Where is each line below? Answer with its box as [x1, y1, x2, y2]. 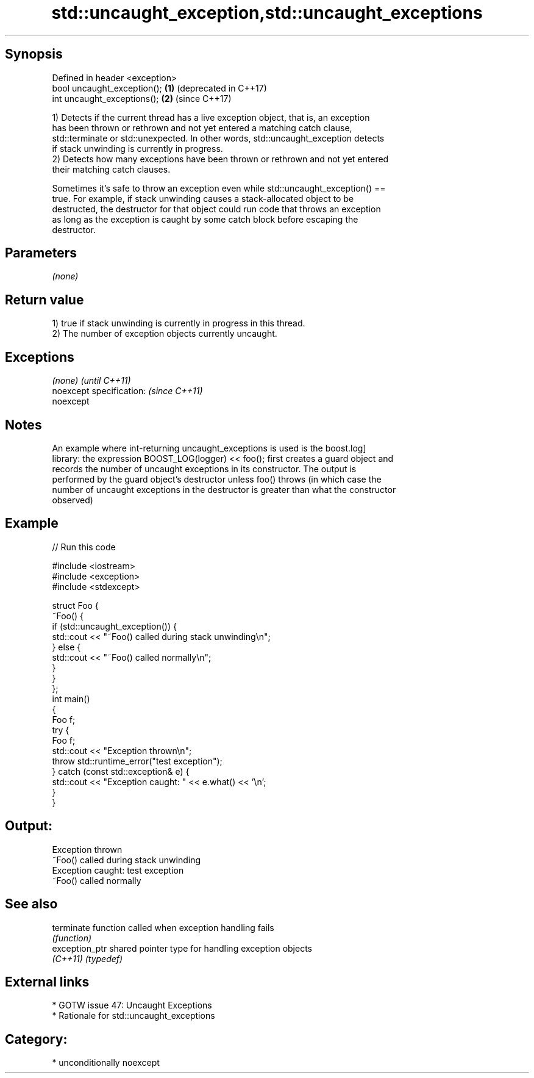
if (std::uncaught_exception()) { [52, 620, 177, 631]
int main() [52, 693, 90, 704]
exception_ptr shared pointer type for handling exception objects [52, 943, 312, 954]
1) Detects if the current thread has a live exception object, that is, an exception [52, 112, 370, 123]
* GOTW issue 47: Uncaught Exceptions [52, 1000, 212, 1011]
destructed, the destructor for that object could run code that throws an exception [52, 203, 381, 214]
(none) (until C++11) [52, 375, 131, 386]
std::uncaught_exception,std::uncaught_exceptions [51, 2, 483, 23]
